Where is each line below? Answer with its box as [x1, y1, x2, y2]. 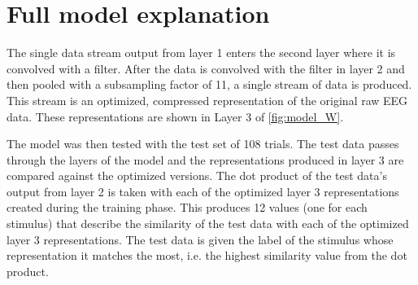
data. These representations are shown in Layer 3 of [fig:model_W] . [7, 107, 344, 125]
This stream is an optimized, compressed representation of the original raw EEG [7, 91, 408, 108]
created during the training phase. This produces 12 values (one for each [7, 199, 368, 216]
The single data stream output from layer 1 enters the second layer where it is [7, 44, 396, 61]
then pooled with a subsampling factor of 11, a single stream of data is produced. [7, 76, 412, 93]
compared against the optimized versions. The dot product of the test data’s [7, 167, 387, 184]
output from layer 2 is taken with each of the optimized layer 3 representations [7, 182, 399, 199]
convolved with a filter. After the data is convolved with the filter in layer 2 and [7, 59, 405, 77]
